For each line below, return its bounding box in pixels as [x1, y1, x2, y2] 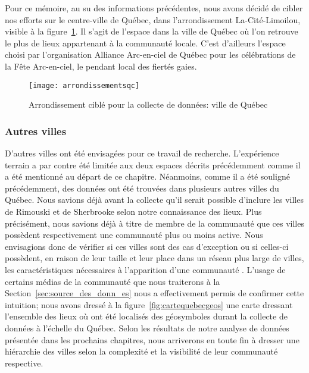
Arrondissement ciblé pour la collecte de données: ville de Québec [29, 98, 268, 111]
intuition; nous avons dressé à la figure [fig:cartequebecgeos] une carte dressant [5, 298, 293, 311]
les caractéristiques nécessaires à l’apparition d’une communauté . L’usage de [5, 263, 286, 275]
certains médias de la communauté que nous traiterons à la [5, 275, 220, 287]
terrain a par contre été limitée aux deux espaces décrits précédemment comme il [5, 158, 301, 171]
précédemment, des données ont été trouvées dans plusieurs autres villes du [5, 181, 279, 194]
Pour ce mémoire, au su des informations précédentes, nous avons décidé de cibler [5, 2, 303, 14]
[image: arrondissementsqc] [29, 81, 140, 90]
